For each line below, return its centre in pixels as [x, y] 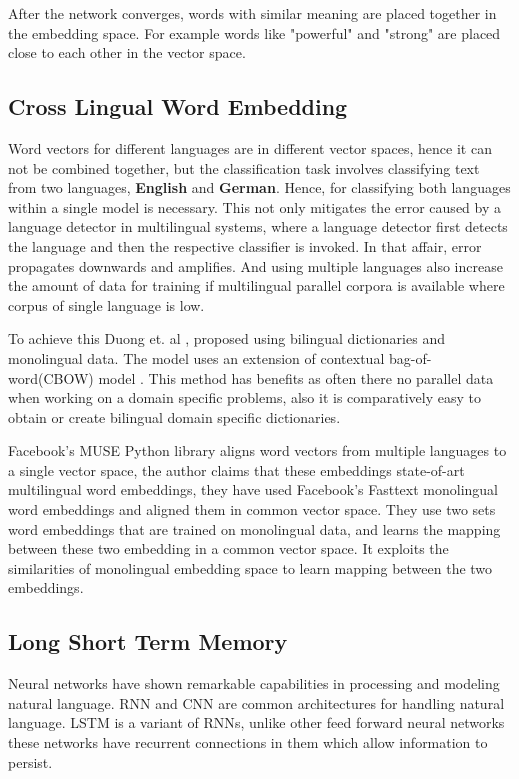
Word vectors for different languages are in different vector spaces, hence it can [250, 147]
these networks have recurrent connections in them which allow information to [248, 742]
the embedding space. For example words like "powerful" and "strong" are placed [254, 32]
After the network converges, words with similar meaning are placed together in [252, 13]
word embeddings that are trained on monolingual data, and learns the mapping [254, 528]
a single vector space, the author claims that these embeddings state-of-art [236, 469]
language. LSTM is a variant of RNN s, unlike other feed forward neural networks [256, 722]
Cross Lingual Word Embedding [178, 106]
